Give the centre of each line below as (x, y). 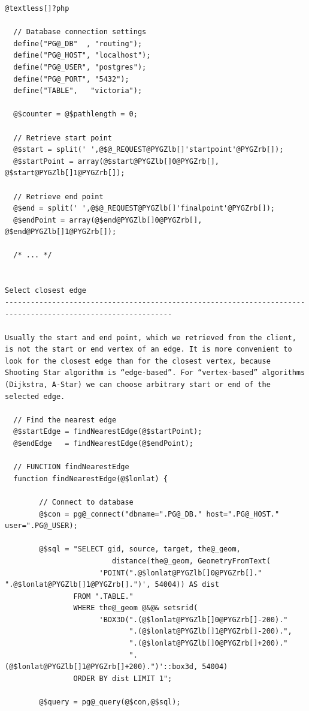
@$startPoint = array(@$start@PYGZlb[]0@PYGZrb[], (116, 161)
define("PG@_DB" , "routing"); (78, 43)
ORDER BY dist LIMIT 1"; (123, 678)
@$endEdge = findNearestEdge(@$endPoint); (103, 443)
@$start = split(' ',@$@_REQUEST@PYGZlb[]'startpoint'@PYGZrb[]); (149, 150)
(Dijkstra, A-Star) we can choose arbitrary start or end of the (138, 385)
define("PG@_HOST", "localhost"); (82, 55)
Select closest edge (46, 291)
